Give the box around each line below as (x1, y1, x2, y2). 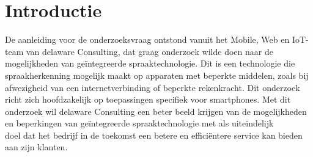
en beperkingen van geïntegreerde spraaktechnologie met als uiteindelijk (5, 117, 274, 130)
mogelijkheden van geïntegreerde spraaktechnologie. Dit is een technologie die (5, 57, 295, 70)
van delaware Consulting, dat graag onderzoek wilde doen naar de (26, 45, 273, 57)
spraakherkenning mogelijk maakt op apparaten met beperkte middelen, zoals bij (5, 68, 309, 81)
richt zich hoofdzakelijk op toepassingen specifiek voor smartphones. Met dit (5, 93, 291, 106)
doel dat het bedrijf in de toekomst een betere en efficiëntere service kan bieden (5, 128, 303, 141)
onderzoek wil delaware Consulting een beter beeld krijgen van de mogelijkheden (5, 104, 307, 117)
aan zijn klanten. (5, 141, 68, 153)
